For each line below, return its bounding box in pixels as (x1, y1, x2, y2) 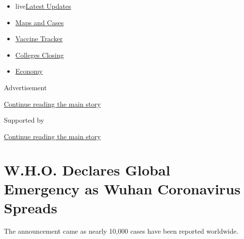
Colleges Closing (15, 49, 64, 60)
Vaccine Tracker (15, 33, 63, 44)
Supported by (4, 115, 44, 125)
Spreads (4, 197, 58, 217)
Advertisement (4, 82, 47, 92)
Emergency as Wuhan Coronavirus (4, 178, 241, 198)
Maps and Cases (15, 17, 64, 27)
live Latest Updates (15, 1, 71, 11)
